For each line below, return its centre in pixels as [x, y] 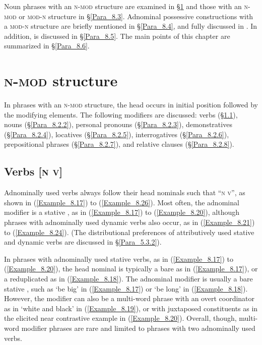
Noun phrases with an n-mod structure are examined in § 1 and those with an [123, 6]
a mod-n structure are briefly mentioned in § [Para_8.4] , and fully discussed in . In [131, 26]
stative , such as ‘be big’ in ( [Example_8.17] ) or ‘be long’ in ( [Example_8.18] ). [126, 288]
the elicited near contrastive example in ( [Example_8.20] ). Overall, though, [120, 318]
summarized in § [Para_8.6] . [47, 46]
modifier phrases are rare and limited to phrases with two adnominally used [138, 328]
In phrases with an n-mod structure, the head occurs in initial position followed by [131, 105]
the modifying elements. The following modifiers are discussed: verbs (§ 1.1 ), [121, 114]
